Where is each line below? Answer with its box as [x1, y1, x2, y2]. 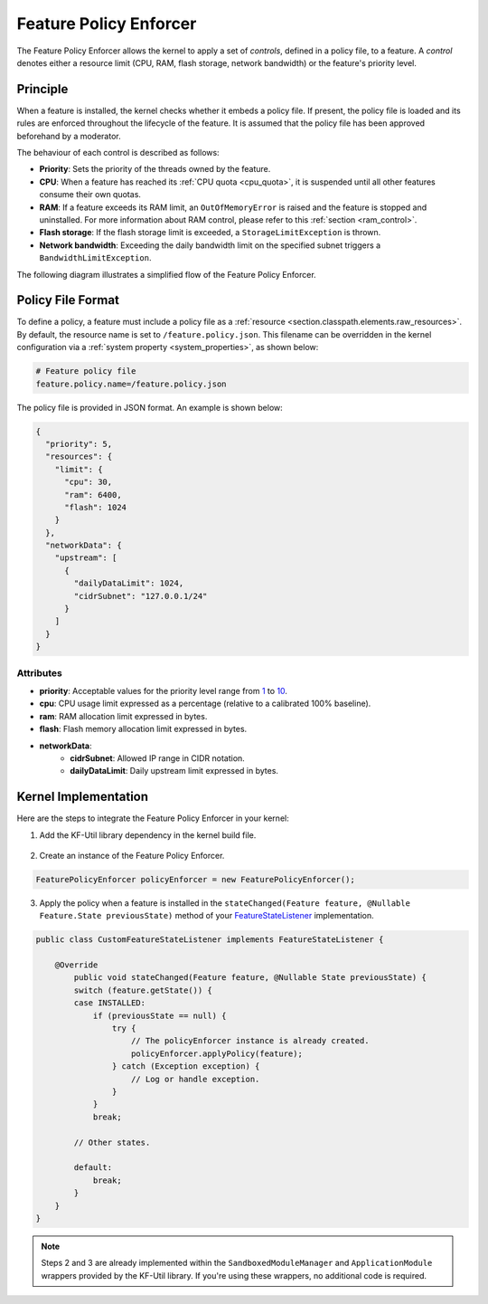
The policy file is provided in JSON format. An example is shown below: [16, 402, 284, 413]
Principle [16, 81, 69, 97]
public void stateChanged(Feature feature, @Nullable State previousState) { [73, 973, 427, 983]
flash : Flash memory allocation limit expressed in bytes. [39, 724, 248, 735]
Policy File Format [16, 292, 119, 308]
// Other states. [73, 1137, 151, 1147]
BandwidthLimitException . [39, 252, 152, 263]
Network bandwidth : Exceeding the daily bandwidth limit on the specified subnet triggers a [39, 240, 381, 251]
